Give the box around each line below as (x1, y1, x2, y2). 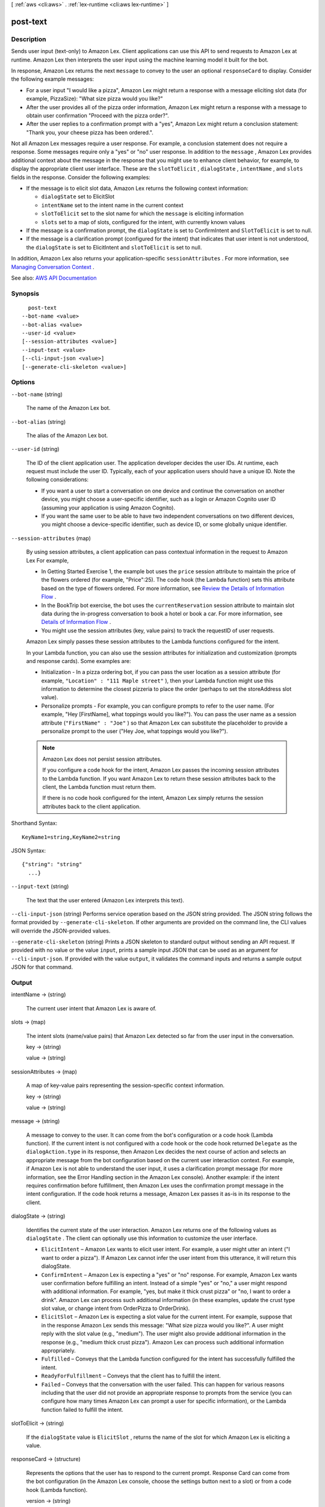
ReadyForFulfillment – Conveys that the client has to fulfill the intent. (41, 1372, 221, 1380)
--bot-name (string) (11, 391, 63, 398)
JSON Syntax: (11, 847, 46, 854)
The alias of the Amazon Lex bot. (26, 432, 108, 439)
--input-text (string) (11, 883, 69, 890)
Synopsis (11, 289, 39, 298)
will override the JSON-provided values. (11, 927, 111, 934)
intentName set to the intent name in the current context (41, 201, 184, 209)
